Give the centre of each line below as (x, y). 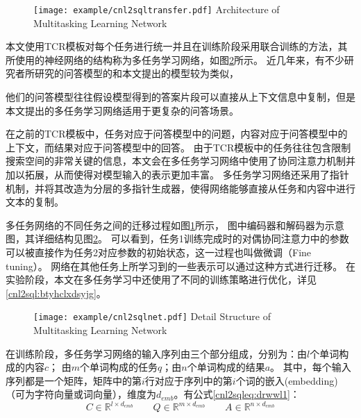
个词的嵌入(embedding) (287, 380)
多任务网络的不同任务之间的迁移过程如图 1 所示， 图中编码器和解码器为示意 (175, 225)
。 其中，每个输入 (311, 367)
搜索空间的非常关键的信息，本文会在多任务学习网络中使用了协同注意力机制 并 (180, 161)
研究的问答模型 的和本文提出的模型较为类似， (136, 73)
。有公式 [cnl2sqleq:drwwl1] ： (237, 394)
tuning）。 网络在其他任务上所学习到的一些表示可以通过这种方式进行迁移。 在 (181, 266)
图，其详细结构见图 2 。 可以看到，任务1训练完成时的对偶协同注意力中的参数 (177, 239)
